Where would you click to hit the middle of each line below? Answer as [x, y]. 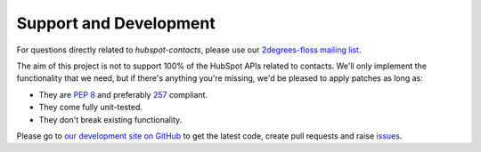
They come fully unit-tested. [90, 108]
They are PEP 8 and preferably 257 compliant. [123, 94]
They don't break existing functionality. [110, 119]
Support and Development [116, 23]
